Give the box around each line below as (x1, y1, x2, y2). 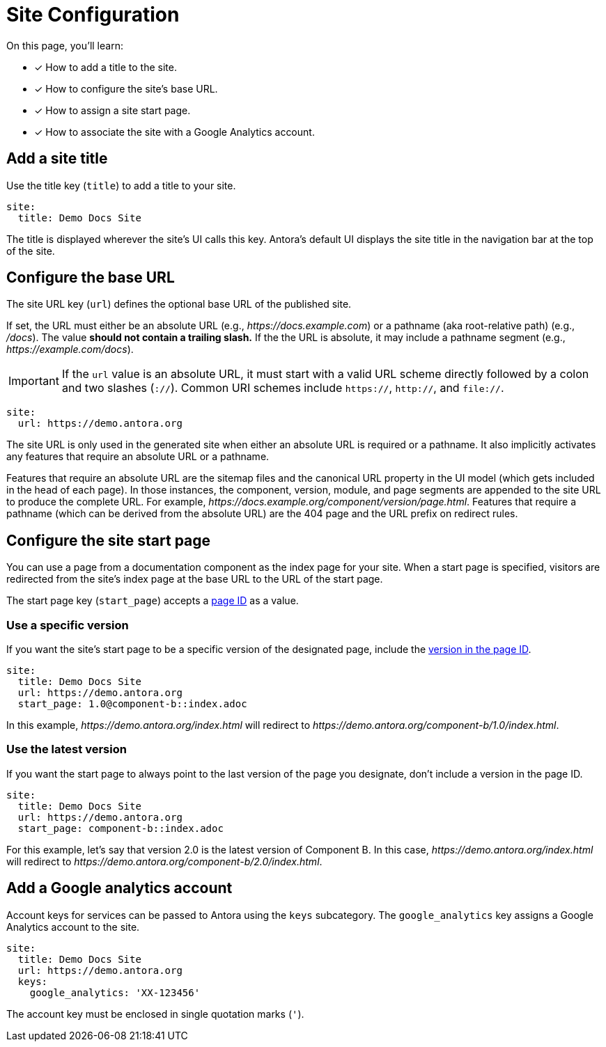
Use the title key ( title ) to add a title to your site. (6, 179, 236, 191)
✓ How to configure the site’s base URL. (34, 82, 218, 95)
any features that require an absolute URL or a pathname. (6, 450, 270, 463)
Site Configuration (6, 3, 180, 26)
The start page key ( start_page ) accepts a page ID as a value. (6, 595, 299, 607)
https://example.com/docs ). (6, 343, 134, 356)
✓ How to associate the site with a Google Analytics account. (34, 125, 315, 138)
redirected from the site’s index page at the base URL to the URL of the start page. (6, 573, 383, 585)
